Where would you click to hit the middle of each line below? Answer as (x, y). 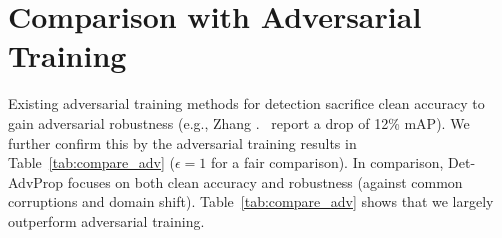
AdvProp (36, 181)
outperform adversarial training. (106, 220)
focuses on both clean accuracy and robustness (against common (265, 181)
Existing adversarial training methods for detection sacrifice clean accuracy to (246, 103)
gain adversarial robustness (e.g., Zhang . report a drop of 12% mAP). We (239, 122)
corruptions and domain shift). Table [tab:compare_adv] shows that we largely (251, 201)
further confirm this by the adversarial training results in (182, 142)
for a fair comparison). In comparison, (327, 162)
